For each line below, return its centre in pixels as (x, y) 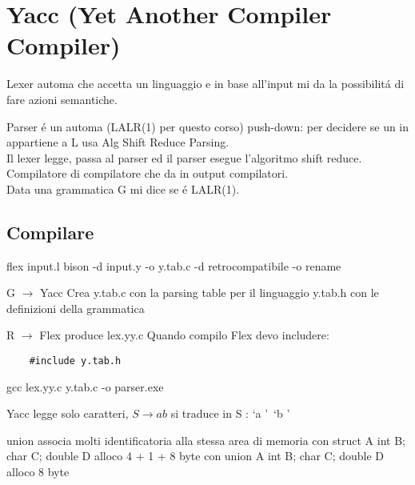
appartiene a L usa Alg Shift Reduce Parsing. (118, 142)
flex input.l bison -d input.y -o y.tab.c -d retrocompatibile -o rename (174, 265)
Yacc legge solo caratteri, (68, 413)
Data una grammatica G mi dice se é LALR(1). (123, 188)
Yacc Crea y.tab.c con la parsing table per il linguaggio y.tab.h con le (209, 293)
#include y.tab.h (75, 361)
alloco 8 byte (38, 472)
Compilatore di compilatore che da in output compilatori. (148, 173)
